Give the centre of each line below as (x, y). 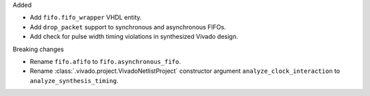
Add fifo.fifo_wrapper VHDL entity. (86, 18)
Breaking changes (38, 49)
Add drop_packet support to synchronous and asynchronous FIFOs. (128, 27)
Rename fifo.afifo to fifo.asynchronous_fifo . (105, 61)
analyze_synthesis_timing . (74, 80)
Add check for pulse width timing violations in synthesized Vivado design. (134, 37)
